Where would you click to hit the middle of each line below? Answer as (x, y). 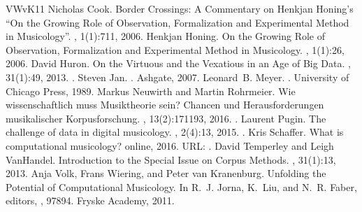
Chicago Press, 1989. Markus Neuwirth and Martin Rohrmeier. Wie (151, 91)
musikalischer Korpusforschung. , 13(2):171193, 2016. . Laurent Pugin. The (166, 118)
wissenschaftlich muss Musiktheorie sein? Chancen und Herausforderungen (165, 105)
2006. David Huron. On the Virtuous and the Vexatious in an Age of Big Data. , (178, 63)
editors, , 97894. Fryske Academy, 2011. (90, 200)
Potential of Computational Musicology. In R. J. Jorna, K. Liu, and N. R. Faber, (181, 186)
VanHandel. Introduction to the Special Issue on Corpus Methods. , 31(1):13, (171, 159)
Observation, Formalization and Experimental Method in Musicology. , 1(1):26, (175, 49)
